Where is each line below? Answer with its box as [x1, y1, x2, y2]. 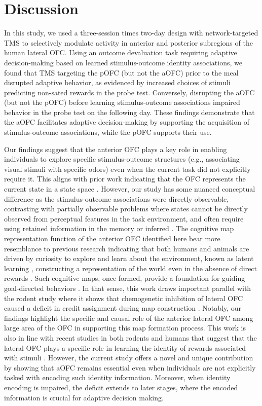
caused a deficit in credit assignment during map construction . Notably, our [4, 303, 241, 313]
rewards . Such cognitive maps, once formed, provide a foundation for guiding [4, 273, 245, 283]
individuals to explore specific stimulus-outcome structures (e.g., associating [4, 154, 240, 164]
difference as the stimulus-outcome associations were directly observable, [4, 193, 229, 204]
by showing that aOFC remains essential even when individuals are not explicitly [4, 362, 256, 373]
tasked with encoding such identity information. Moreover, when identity [4, 372, 231, 383]
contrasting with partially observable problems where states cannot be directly [4, 203, 248, 214]
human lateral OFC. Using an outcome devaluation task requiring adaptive [4, 47, 237, 58]
